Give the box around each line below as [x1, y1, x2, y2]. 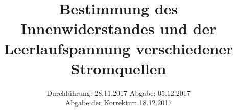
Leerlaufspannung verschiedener [4, 38, 233, 59]
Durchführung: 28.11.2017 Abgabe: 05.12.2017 [46, 87, 191, 98]
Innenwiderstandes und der [20, 18, 217, 39]
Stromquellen [70, 58, 167, 78]
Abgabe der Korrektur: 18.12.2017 [65, 97, 172, 108]
